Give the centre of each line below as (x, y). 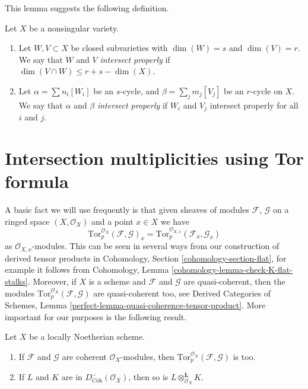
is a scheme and (117, 281)
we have (175, 221)
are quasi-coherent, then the (234, 281)
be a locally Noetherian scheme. (87, 337)
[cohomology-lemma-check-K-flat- (232, 270)
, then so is (148, 377)
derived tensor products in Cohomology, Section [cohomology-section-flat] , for (146, 258)
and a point (112, 221)
